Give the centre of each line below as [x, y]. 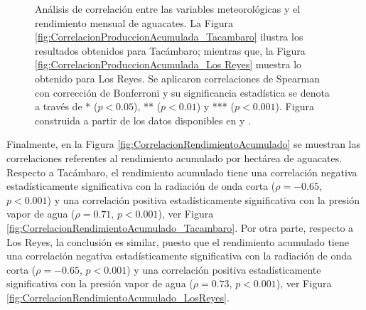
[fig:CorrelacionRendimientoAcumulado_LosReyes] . [118, 297]
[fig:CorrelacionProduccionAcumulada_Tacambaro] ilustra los [169, 37]
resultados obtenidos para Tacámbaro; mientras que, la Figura [170, 50]
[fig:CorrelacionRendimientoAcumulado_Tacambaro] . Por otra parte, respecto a [180, 227]
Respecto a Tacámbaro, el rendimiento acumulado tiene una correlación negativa [182, 172]
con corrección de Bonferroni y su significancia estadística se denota [182, 92]
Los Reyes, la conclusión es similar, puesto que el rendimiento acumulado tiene [178, 241]
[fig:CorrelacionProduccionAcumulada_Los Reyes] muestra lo [168, 64]
